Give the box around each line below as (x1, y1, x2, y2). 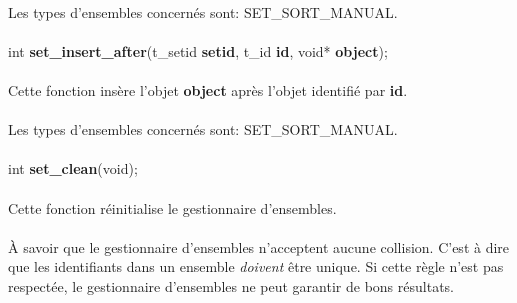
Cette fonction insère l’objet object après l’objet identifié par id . (8, 79, 408, 100)
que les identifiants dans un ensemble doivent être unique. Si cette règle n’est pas (8, 256, 504, 277)
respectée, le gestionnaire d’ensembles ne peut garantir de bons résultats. (8, 275, 454, 296)
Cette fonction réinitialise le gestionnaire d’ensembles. (8, 197, 337, 218)
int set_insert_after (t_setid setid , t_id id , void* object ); (8, 40, 388, 61)
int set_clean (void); (8, 158, 138, 179)
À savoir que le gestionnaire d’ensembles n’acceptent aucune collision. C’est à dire (8, 236, 510, 257)
